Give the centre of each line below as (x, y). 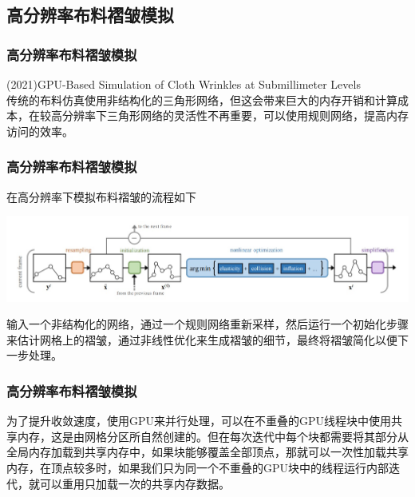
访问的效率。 (40, 131)
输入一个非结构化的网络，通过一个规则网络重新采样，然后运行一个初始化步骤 (207, 324)
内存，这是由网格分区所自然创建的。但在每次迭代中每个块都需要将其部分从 (213, 436)
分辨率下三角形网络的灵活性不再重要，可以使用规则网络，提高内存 (235, 115)
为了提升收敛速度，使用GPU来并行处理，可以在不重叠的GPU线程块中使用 (199, 421)
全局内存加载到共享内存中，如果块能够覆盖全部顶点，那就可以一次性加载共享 (207, 452)
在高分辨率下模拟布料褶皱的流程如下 (101, 196)
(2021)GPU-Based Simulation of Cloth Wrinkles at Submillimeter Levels (184, 84)
